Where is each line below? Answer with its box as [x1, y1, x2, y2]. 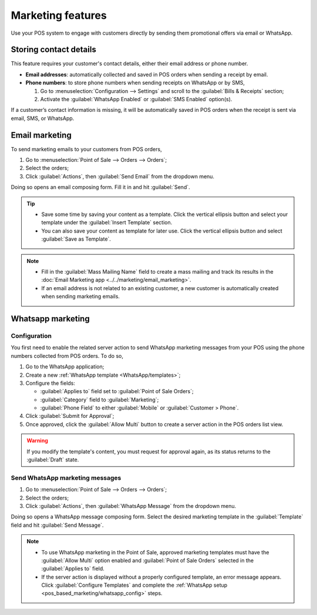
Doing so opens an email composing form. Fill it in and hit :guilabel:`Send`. [11, 184, 190, 191]
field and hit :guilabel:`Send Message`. [11, 521, 104, 528]
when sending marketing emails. [41, 293, 120, 300]
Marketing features [11, 9, 107, 22]
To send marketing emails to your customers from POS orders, [11, 145, 162, 152]
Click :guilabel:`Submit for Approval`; [25, 413, 114, 420]
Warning [26, 437, 48, 444]
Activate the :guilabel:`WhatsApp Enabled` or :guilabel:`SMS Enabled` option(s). [40, 96, 232, 103]
